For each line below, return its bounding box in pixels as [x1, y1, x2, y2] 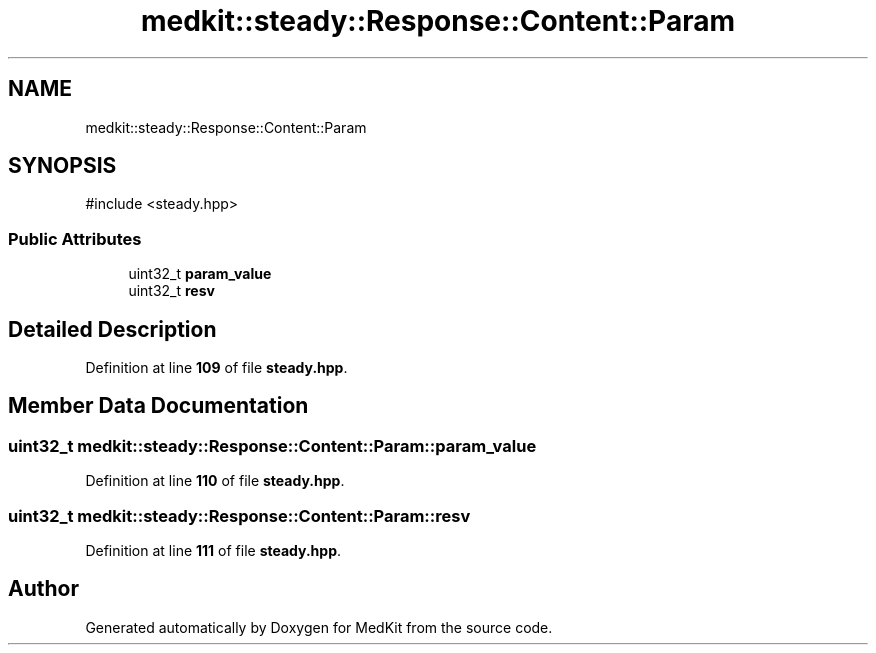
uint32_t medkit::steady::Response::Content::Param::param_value [8, 435, 537, 456]
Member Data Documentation [8, 393, 309, 419]
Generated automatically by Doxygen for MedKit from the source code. [85, 618, 553, 636]
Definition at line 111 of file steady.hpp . [85, 542, 342, 559]
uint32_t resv [128, 282, 215, 300]
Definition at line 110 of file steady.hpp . [85, 472, 345, 490]
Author [8, 576, 79, 602]
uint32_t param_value [128, 265, 272, 283]
